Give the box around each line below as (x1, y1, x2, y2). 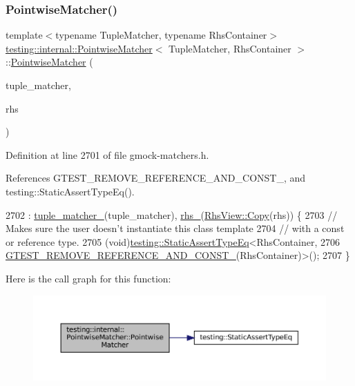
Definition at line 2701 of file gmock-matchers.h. (6, 147, 209, 162)
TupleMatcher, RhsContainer (169, 41, 291, 55)
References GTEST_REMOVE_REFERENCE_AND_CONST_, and (6, 171, 306, 185)
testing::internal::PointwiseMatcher (6, 41, 153, 55)
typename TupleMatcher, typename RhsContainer (55, 28, 267, 42)
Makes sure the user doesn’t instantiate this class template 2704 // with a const (6, 221, 345, 235)
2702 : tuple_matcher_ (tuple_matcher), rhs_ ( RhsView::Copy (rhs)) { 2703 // (6, 207, 338, 222)
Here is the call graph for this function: (6, 271, 171, 285)
